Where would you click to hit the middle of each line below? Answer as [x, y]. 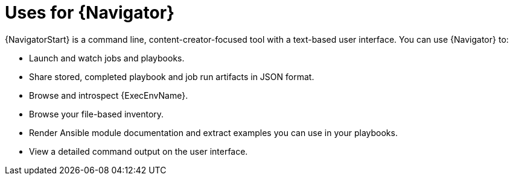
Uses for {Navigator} [90, 13]
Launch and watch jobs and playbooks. [107, 58]
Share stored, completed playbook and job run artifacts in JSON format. [172, 76]
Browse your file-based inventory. [97, 114]
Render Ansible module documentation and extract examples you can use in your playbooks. [213, 132]
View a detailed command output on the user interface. [139, 151]
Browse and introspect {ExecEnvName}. [109, 95]
